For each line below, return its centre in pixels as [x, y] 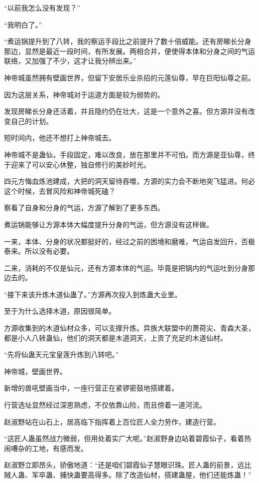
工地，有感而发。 [60, 448]
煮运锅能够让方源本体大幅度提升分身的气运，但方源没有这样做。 [109, 224]
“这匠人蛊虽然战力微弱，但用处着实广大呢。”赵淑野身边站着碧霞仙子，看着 [124, 438]
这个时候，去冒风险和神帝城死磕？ [60, 191]
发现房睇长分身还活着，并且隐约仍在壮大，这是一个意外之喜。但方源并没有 [126, 111]
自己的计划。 [32, 121]
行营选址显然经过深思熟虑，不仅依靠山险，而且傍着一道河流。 [105, 405]
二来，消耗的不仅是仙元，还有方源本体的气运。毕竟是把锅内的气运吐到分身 [126, 267]
